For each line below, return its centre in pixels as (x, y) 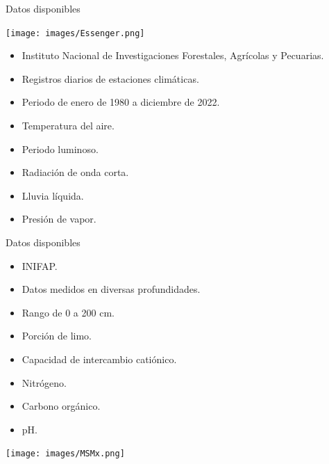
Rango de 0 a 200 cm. (68, 312)
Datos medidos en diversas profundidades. (111, 289)
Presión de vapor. (59, 219)
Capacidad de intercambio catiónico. (99, 359)
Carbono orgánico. (61, 406)
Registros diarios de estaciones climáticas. (110, 78)
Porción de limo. (57, 336)
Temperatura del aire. (68, 126)
